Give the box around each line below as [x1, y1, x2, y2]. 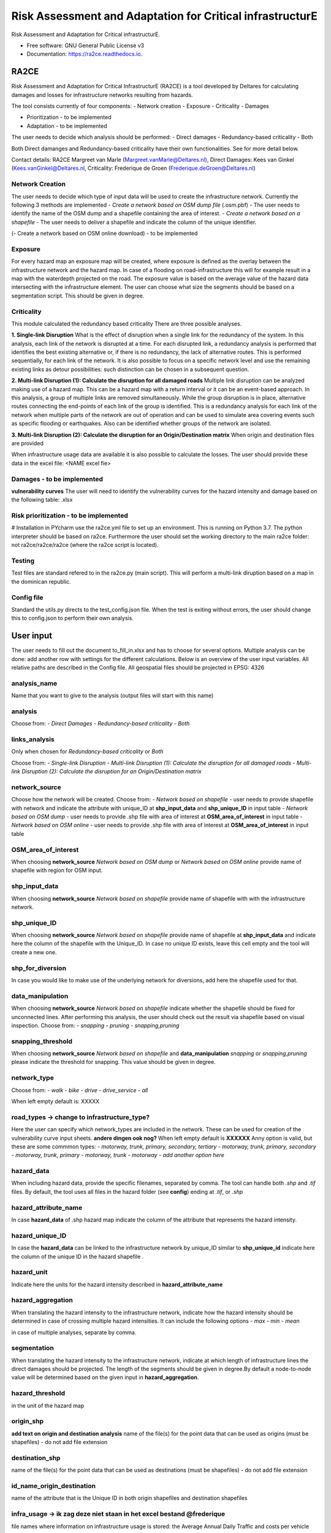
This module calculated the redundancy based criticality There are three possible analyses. [11, 319, 242, 327]
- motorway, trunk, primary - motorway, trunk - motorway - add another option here [11, 1152, 225, 1159]
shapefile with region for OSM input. [11, 866, 103, 874]
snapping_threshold [11, 1037, 73, 1046]
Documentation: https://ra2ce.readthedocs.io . [26, 50, 143, 58]
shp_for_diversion [11, 963, 67, 972]
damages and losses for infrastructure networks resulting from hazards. [11, 91, 193, 98]
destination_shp [11, 1453, 61, 1462]
